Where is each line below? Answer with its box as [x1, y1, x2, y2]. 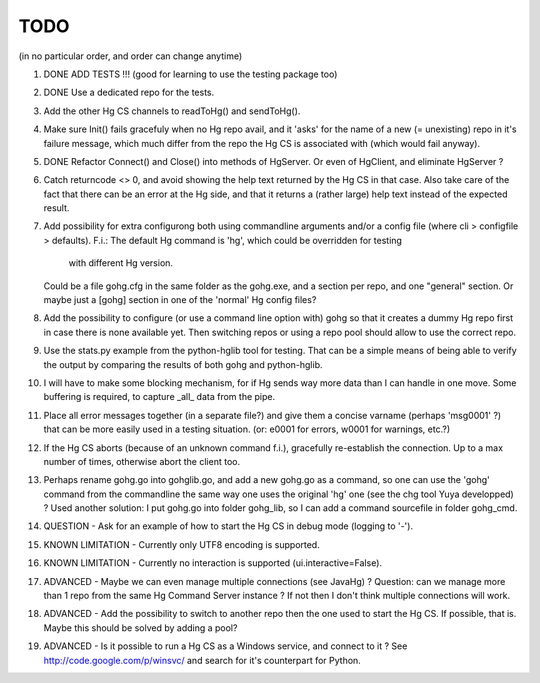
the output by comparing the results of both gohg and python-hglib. [43, 358, 323, 370]
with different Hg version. [68, 257, 174, 269]
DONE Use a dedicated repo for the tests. [43, 86, 215, 99]
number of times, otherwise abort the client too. [43, 455, 240, 467]
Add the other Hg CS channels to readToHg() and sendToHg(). [43, 105, 301, 117]
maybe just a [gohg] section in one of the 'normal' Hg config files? [43, 294, 317, 306]
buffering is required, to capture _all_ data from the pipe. [43, 391, 275, 403]
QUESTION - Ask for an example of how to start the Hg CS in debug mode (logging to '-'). [43, 520, 414, 532]
